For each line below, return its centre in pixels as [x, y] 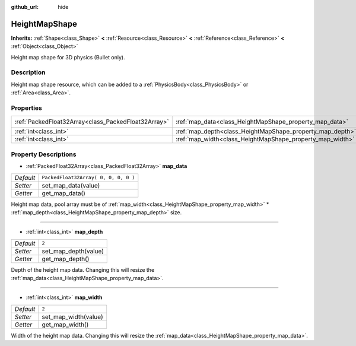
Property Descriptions [44, 154]
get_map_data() [64, 193]
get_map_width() [65, 325]
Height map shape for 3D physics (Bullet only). [68, 57]
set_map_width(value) [72, 316]
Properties [27, 108]
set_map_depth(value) [73, 251]
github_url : [25, 7]
